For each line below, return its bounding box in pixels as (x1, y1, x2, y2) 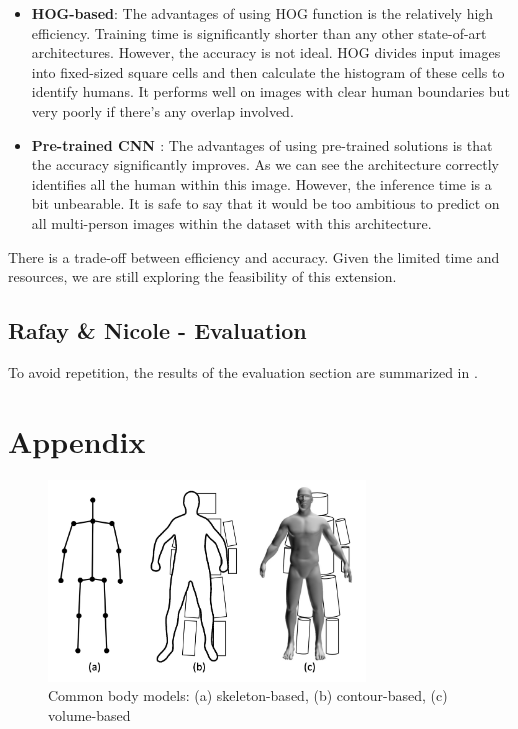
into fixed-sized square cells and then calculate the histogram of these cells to (31, 61, 505, 82)
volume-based (48, 704, 131, 725)
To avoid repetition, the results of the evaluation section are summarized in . (8, 361, 478, 382)
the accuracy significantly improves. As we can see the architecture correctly (31, 154, 499, 175)
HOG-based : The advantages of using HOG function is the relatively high (31, 3, 494, 23)
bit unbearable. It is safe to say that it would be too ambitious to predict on (31, 193, 500, 214)
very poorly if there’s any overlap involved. (31, 100, 294, 121)
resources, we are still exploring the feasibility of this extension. (8, 266, 397, 287)
